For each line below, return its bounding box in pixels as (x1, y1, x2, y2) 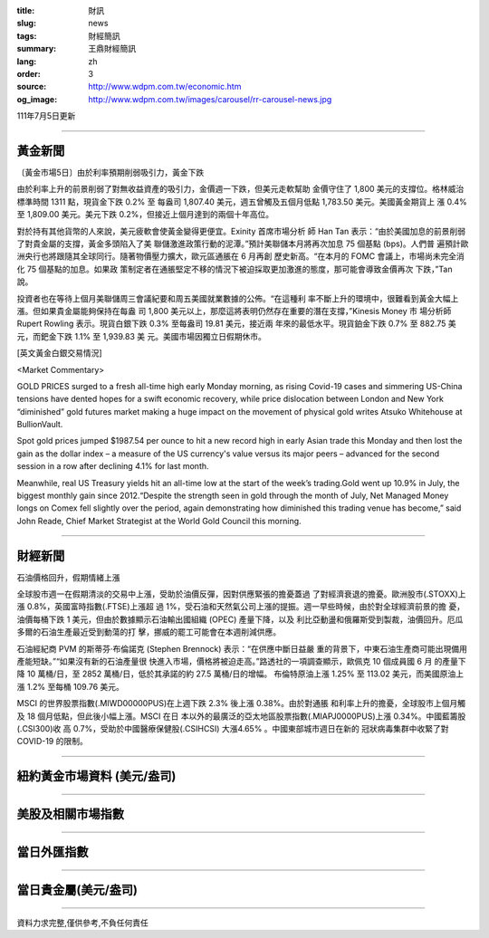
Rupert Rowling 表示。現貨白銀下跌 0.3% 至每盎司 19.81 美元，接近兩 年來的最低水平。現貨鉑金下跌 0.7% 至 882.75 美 (16, 318, 456, 330)
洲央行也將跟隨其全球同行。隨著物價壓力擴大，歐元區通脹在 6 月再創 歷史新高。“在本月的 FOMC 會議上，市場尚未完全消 (16, 251, 465, 262)
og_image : (16, 93, 58, 104)
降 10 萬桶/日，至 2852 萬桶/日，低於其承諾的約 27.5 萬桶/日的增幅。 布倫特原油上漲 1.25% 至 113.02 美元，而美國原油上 (16, 668, 464, 679)
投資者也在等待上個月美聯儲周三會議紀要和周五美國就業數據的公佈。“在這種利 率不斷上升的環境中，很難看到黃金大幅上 (16, 292, 459, 303)
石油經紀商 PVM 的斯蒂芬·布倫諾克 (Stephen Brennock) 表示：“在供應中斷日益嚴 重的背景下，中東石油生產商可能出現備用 (16, 643, 468, 654)
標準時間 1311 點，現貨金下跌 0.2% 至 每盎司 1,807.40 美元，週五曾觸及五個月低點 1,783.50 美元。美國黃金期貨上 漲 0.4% (16, 196, 468, 207)
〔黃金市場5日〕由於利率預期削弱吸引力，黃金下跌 (16, 167, 205, 178)
